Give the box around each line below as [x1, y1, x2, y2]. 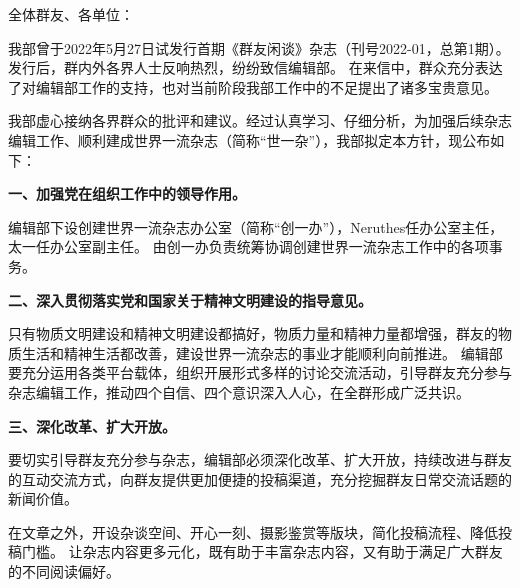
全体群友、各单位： [8, 4, 134, 24]
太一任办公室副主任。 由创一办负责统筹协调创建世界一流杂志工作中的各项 [8, 236, 489, 257]
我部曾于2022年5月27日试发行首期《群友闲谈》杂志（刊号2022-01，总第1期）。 [8, 37, 510, 58]
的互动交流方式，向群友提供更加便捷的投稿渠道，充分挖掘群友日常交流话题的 [8, 468, 512, 489]
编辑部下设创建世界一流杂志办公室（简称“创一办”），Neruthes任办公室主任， [8, 216, 504, 237]
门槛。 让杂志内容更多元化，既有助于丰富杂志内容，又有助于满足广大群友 [21, 541, 503, 562]
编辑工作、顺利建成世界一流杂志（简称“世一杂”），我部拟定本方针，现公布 [8, 129, 491, 150]
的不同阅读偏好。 [8, 561, 120, 582]
